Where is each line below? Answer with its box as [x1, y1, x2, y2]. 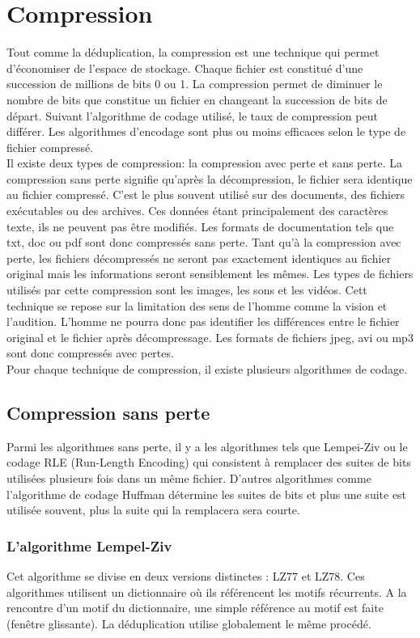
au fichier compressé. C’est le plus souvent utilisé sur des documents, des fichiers [6, 186, 405, 203]
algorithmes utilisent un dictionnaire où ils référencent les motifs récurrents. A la [6, 583, 407, 600]
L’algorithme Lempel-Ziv [6, 535, 172, 556]
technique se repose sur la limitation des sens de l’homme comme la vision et [6, 297, 388, 314]
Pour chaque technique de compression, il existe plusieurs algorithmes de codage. [6, 361, 408, 377]
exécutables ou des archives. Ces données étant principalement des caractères [6, 202, 388, 219]
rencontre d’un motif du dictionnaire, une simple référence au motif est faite [6, 599, 384, 616]
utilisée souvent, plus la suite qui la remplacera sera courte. [6, 501, 300, 518]
